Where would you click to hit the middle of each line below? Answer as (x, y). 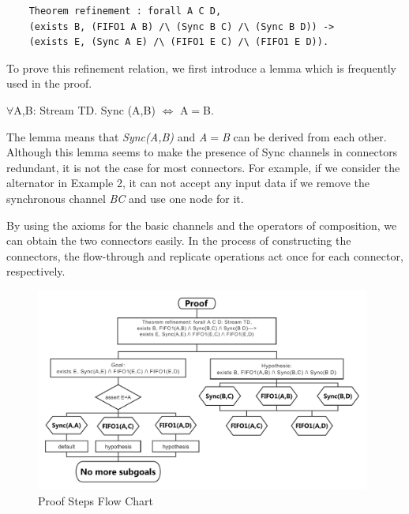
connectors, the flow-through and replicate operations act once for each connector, (205, 255)
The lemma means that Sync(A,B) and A (107, 136)
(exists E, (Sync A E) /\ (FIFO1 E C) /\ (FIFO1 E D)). (179, 42)
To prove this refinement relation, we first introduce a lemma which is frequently (201, 68)
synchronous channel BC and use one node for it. (125, 198)
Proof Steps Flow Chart (96, 500)
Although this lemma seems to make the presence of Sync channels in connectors (202, 152)
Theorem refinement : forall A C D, (125, 11)
